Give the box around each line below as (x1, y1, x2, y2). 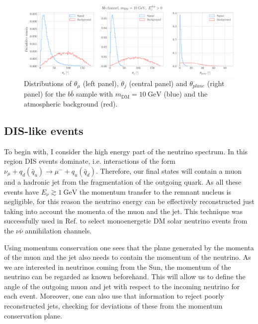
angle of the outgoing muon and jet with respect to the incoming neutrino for (4, 281, 240, 291)
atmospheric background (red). (24, 98, 118, 108)
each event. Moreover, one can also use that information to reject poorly (4, 291, 224, 301)
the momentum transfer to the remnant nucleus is (79, 186, 231, 197)
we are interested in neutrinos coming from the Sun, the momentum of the (4, 261, 231, 272)
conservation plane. (4, 310, 63, 321)
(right (207, 78, 225, 88)
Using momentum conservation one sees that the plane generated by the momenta (4, 242, 254, 252)
